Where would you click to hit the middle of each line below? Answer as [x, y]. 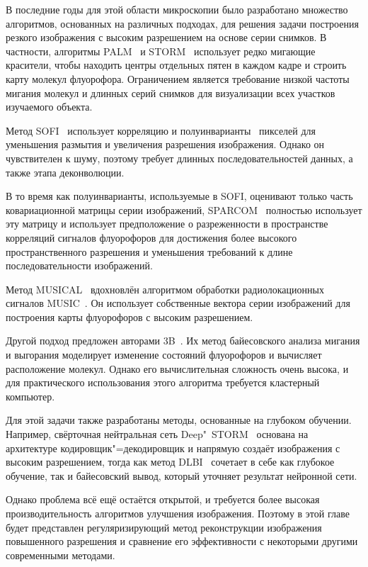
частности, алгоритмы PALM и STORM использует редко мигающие [161, 51]
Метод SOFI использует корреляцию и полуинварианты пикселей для [161, 130]
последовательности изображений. [79, 265]
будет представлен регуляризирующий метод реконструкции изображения [164, 527]
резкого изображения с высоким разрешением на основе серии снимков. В [166, 37]
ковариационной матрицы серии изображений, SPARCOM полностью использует [184, 209]
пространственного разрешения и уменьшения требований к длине [149, 251]
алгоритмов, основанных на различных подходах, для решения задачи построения [182, 23]
